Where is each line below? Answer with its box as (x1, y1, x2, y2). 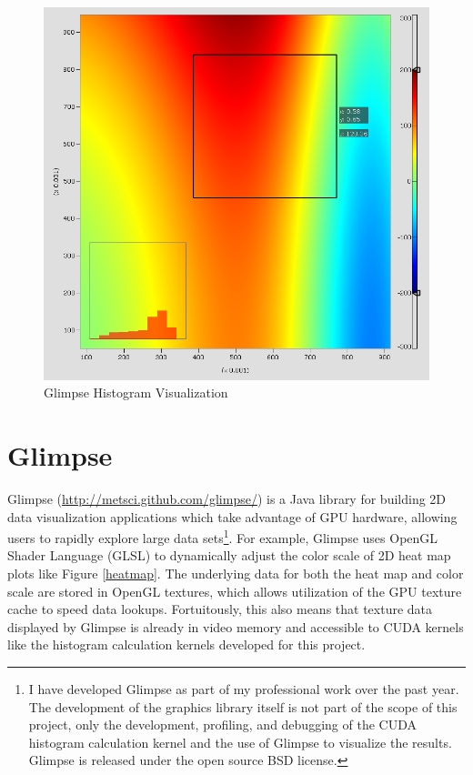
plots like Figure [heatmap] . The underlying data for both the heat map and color (7, 563, 464, 582)
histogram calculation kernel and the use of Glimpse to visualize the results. (28, 732, 452, 751)
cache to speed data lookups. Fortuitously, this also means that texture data (7, 599, 433, 619)
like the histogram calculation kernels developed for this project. (7, 635, 366, 654)
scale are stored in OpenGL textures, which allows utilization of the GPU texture (7, 581, 462, 600)
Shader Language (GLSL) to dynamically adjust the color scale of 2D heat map (7, 546, 451, 565)
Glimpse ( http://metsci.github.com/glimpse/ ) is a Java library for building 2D (7, 488, 447, 508)
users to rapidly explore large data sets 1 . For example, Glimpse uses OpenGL (7, 526, 438, 547)
